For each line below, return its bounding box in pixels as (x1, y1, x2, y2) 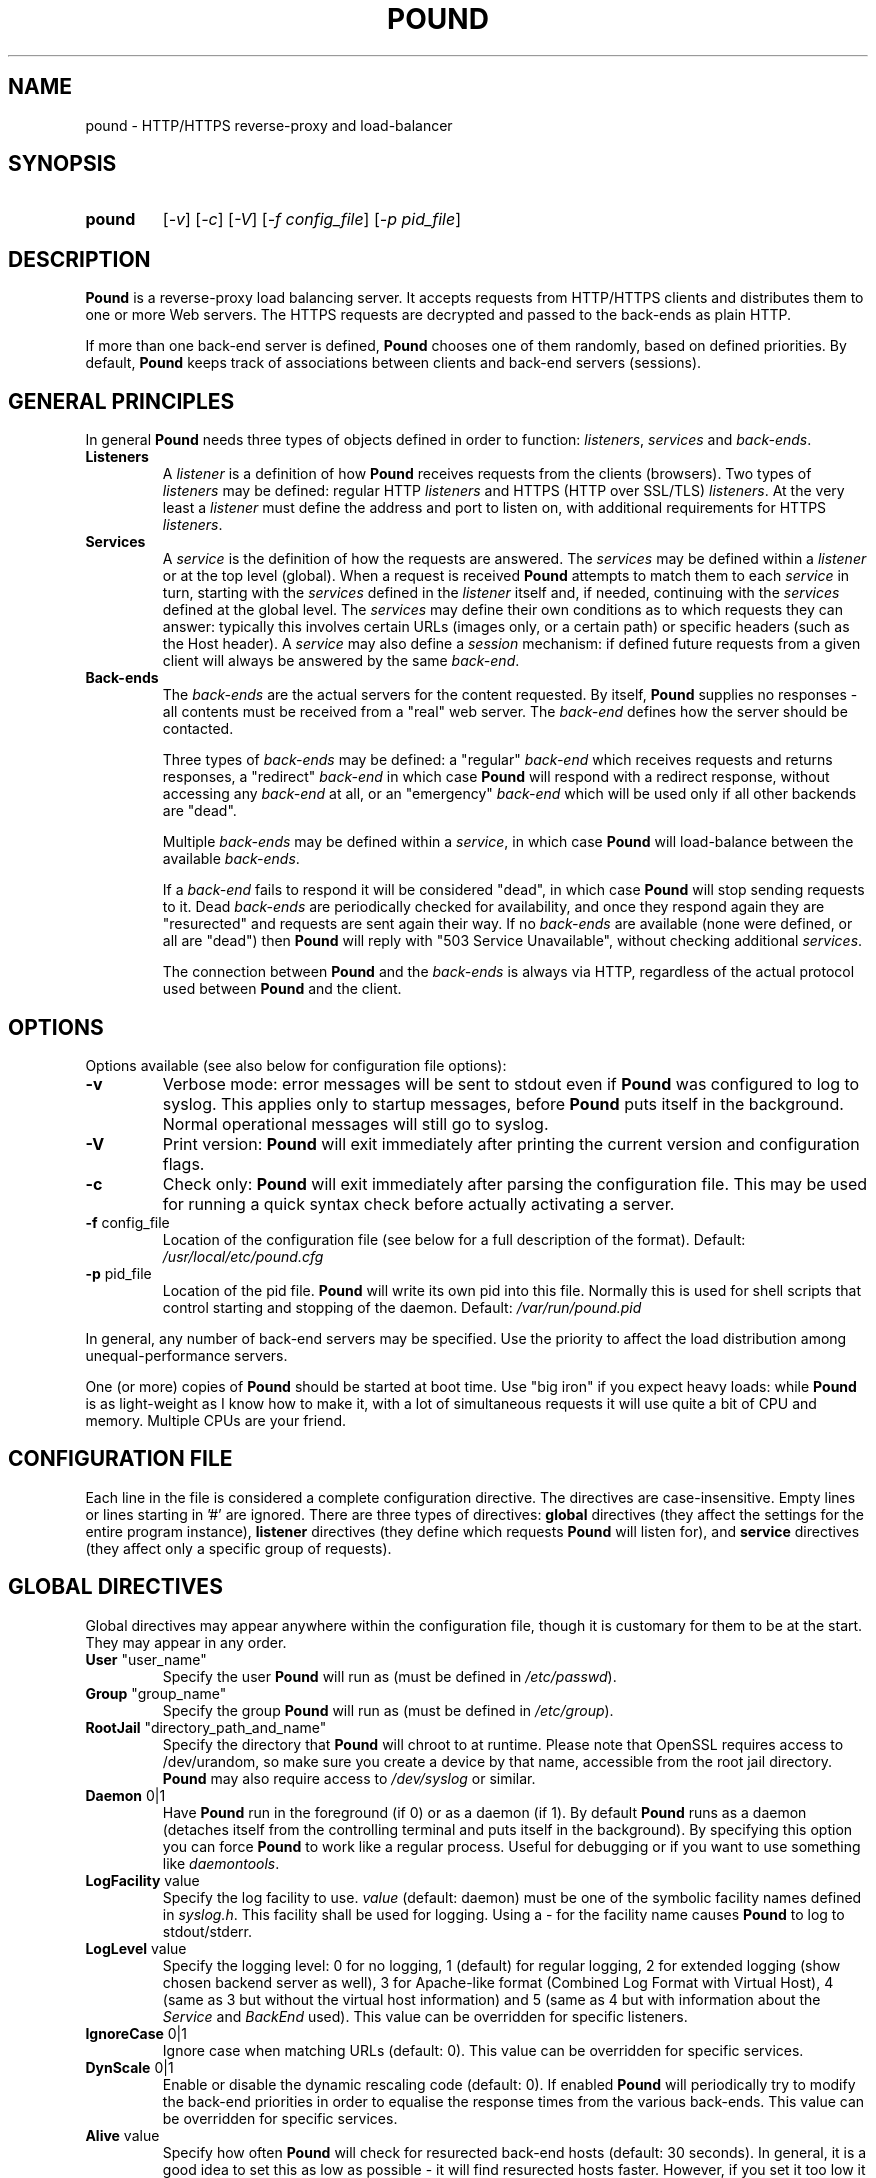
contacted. (162, 720, 234, 738)
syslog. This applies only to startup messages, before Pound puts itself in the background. (162, 1093, 844, 1114)
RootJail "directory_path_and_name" (85, 1718, 327, 1736)
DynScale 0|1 (85, 2058, 174, 2076)
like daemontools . (162, 1854, 280, 1872)
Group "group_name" (85, 1684, 227, 1702)
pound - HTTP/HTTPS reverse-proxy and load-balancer (85, 116, 453, 134)
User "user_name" (85, 1650, 207, 1668)
